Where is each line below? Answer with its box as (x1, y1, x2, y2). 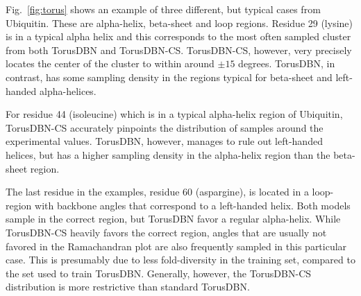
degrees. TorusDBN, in (238, 56, 335, 71)
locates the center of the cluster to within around (6, 56, 215, 71)
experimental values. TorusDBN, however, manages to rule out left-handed (6, 134, 323, 148)
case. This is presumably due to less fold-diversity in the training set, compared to (6, 252, 355, 267)
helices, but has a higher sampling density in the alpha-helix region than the (6, 147, 330, 162)
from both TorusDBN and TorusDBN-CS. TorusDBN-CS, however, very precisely (6, 42, 352, 57)
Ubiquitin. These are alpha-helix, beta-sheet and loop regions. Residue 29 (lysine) (6, 15, 353, 30)
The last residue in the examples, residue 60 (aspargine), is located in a (6, 184, 309, 199)
